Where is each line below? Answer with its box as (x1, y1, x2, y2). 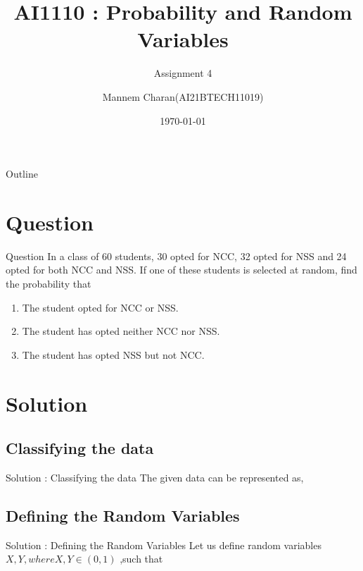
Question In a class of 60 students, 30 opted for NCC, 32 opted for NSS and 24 (6, 248, 347, 263)
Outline (6, 166, 38, 181)
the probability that (6, 276, 91, 290)
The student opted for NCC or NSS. (22, 300, 179, 314)
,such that (120, 551, 163, 566)
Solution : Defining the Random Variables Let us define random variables (6, 537, 321, 552)
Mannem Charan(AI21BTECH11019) (102, 89, 264, 104)
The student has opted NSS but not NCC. (22, 347, 205, 362)
